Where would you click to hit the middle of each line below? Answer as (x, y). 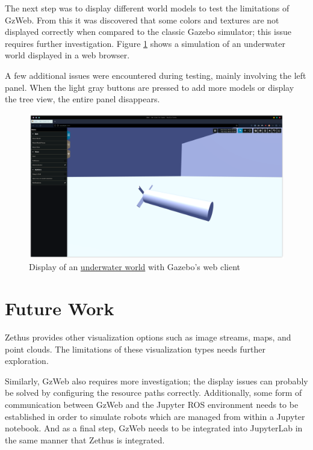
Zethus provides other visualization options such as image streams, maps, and (148, 337)
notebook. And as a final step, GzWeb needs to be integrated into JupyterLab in (154, 428)
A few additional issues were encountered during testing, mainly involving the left (156, 75)
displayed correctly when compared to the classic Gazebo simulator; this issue (148, 32)
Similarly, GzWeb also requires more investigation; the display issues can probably (156, 381)
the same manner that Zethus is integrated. (85, 439)
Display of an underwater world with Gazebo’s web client (135, 267)
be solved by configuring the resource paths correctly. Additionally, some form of (153, 393)
